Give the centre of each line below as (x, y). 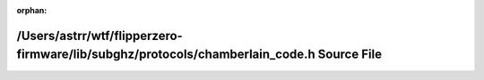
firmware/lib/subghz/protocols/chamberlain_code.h (166, 55)
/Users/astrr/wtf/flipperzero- (99, 36)
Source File (350, 55)
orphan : (32, 10)
